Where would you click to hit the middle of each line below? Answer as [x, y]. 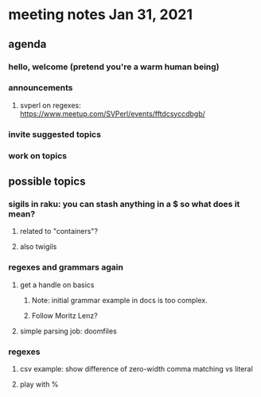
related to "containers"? [58, 232]
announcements [41, 88]
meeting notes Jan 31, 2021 [101, 15]
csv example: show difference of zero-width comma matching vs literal [136, 368]
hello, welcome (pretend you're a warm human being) [114, 67]
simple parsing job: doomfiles [68, 331]
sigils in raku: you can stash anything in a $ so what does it [124, 204]
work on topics [38, 155]
